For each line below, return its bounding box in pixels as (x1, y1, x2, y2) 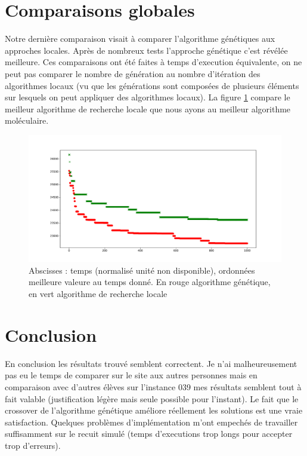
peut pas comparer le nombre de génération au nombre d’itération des (5, 67, 261, 79)
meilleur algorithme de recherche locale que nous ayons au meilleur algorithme (5, 102, 291, 115)
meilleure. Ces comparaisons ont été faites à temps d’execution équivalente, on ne (5, 56, 302, 68)
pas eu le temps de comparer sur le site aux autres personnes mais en (5, 369, 258, 381)
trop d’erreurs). (5, 439, 61, 451)
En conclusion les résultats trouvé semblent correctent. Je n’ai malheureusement (5, 357, 297, 369)
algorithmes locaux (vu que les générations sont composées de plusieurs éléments (5, 79, 299, 91)
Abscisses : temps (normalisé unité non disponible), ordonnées (29, 264, 255, 276)
